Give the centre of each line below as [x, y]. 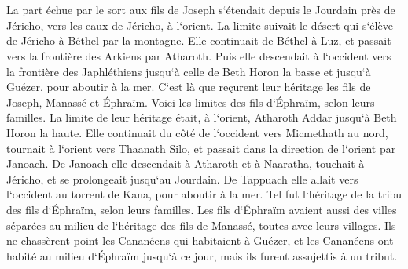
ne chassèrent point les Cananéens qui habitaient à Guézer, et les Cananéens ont [200, 240]
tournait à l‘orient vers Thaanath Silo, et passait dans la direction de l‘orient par [201, 148]
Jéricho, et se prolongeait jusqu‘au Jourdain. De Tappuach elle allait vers [182, 178]
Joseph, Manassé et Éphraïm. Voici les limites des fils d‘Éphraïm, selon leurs [191, 102]
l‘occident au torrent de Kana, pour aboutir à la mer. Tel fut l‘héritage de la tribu [204, 194]
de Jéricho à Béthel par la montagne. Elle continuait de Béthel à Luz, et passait [199, 40]
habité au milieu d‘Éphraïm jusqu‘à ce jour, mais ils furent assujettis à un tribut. [202, 255]
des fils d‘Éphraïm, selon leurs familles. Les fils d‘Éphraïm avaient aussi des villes [202, 209]
